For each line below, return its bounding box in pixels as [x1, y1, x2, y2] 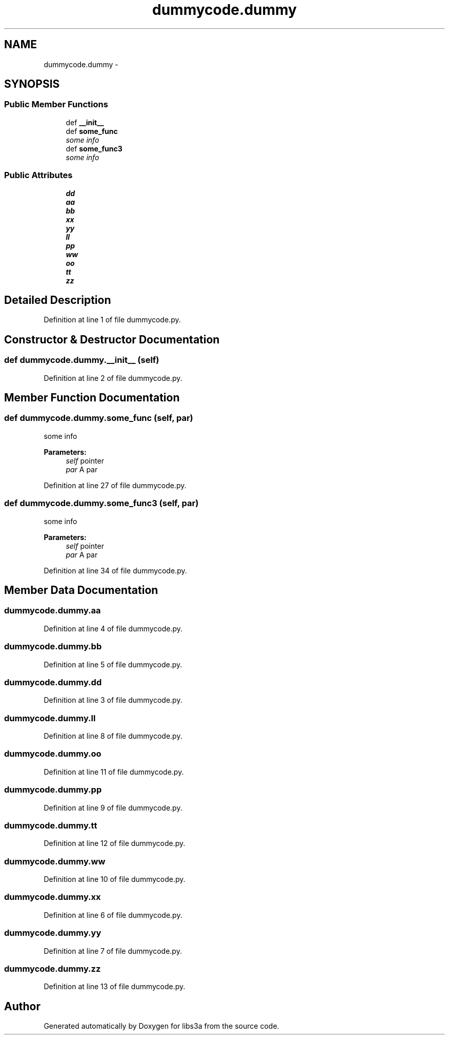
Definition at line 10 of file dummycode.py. [44, 875, 186, 884]
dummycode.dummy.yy [4, 928, 101, 938]
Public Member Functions [4, 99, 108, 110]
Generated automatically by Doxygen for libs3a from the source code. [44, 1022, 279, 1031]
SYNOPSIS [4, 78, 60, 91]
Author [4, 999, 40, 1013]
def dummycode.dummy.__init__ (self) [4, 355, 159, 365]
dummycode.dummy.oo [4, 748, 101, 759]
